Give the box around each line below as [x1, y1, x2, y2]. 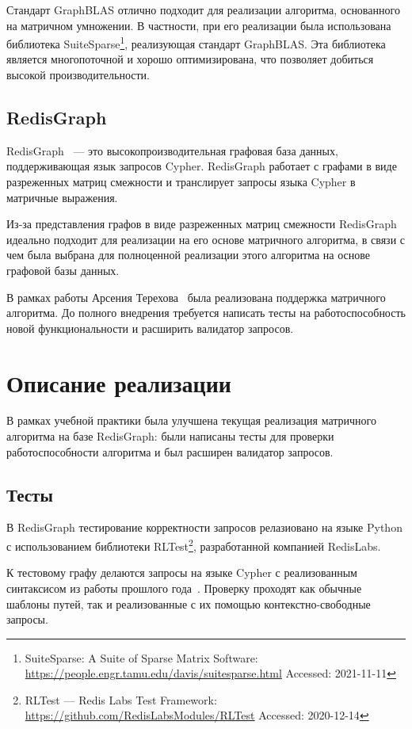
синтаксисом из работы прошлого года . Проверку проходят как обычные [6, 579, 362, 596]
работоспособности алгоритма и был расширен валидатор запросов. [6, 443, 334, 460]
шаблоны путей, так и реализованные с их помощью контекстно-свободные [6, 595, 371, 612]
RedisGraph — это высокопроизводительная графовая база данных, [6, 142, 338, 158]
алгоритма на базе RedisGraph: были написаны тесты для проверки [6, 428, 334, 445]
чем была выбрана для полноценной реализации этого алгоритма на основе [6, 246, 370, 263]
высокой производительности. [6, 67, 150, 83]
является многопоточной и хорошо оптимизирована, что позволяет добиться [6, 51, 374, 67]
